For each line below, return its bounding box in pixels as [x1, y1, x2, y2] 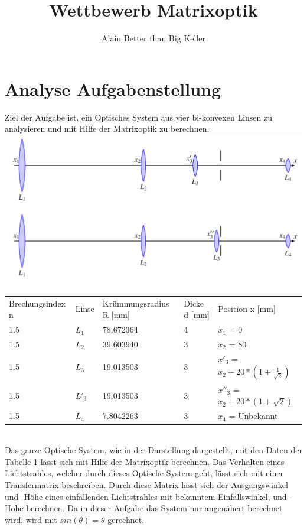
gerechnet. [107, 513, 145, 525]
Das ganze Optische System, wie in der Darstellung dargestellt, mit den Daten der [5, 444, 302, 456]
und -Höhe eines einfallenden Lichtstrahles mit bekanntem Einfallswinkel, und [5, 490, 287, 502]
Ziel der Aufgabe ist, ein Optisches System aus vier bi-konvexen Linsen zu [5, 110, 272, 123]
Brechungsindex [9, 297, 66, 309]
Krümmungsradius [102, 297, 169, 309]
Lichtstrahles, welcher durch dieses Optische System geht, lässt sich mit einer [5, 467, 283, 479]
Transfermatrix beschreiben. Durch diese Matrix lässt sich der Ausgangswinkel [5, 478, 288, 490]
